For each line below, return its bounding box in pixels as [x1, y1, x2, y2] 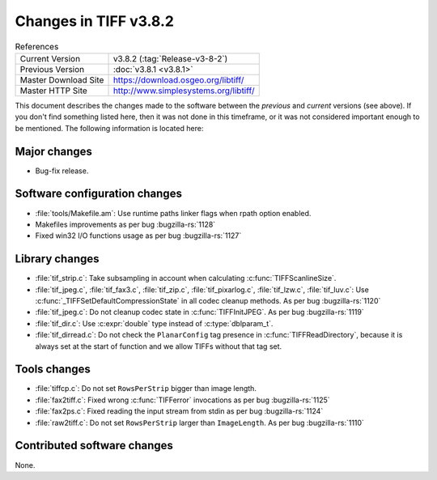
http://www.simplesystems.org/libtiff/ [112, 85, 255, 96]
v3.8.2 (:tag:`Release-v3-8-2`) [112, 53, 228, 64]
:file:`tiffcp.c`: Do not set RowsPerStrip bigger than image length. [35, 384, 257, 393]
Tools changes [15, 363, 91, 376]
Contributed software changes [15, 439, 174, 452]
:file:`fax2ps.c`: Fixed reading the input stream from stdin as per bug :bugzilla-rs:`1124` [35, 406, 324, 416]
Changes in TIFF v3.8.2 [15, 12, 174, 30]
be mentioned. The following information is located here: [15, 123, 204, 133]
